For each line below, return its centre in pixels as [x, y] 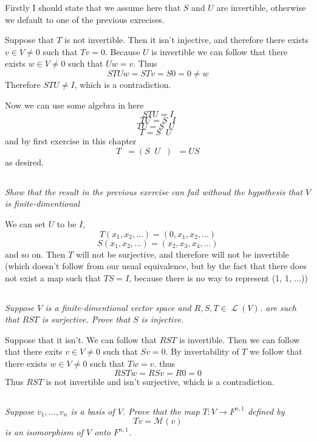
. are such [278, 307]
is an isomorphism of [44, 432]
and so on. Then [35, 254]
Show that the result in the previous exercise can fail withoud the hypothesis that [154, 191]
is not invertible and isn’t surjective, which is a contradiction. [160, 381]
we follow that [276, 351]
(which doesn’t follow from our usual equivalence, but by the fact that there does [156, 266]
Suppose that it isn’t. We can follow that [81, 339]
